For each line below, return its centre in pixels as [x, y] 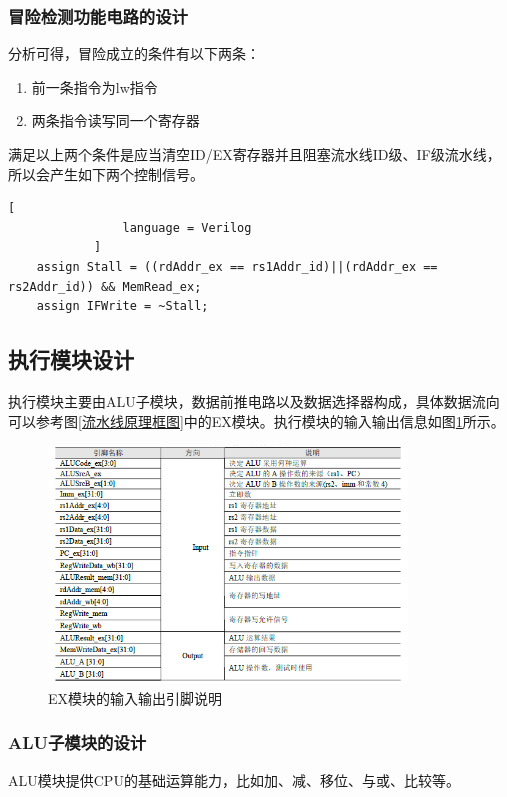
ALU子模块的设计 [77, 742]
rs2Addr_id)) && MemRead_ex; [105, 286]
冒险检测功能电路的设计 [98, 15]
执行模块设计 [71, 359]
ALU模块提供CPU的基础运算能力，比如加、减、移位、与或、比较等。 [234, 779]
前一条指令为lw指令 [94, 86]
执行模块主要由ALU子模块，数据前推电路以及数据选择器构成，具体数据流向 [254, 400]
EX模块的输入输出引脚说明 [135, 697]
